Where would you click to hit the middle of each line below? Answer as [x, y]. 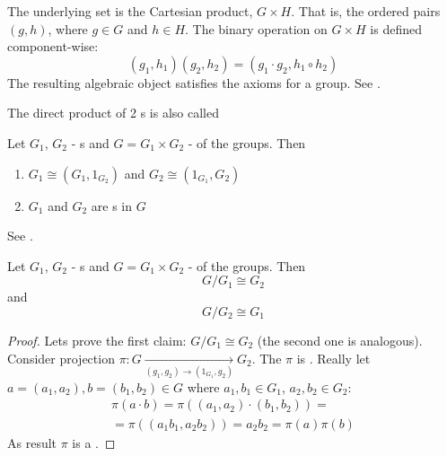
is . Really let [333, 358]
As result [32, 442]
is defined [396, 28]
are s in [111, 205]
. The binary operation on [256, 28]
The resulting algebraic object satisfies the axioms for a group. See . [194, 82]
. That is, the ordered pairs [366, 11]
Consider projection [61, 358]
